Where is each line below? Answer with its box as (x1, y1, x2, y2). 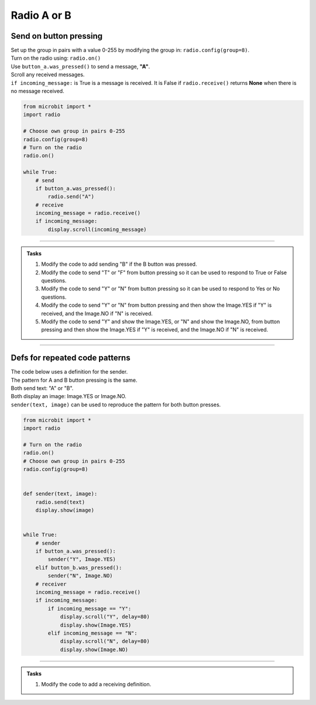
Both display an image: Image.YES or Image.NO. (11, 393, 127, 400)
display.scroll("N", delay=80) (60, 638, 150, 645)
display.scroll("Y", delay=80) (60, 614, 150, 620)
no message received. (11, 88, 64, 95)
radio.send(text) (35, 498, 85, 505)
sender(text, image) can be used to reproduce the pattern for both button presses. (11, 401, 221, 408)
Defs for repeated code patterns (11, 353, 131, 363)
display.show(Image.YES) (60, 621, 132, 628)
